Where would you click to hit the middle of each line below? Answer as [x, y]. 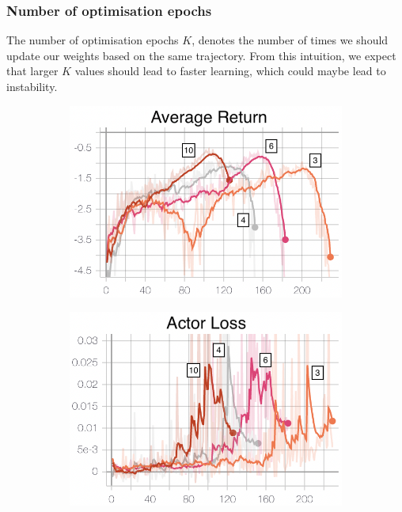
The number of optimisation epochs [93, 40]
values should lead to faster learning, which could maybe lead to [230, 71]
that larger [32, 71]
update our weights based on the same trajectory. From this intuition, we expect [201, 55]
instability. [32, 86]
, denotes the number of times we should [290, 40]
